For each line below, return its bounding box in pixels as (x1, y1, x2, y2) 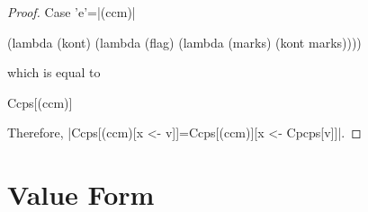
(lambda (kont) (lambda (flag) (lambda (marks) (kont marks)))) (7, 32, 362, 51)
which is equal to (7, 63, 101, 82)
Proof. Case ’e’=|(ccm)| (7, 3, 136, 21)
